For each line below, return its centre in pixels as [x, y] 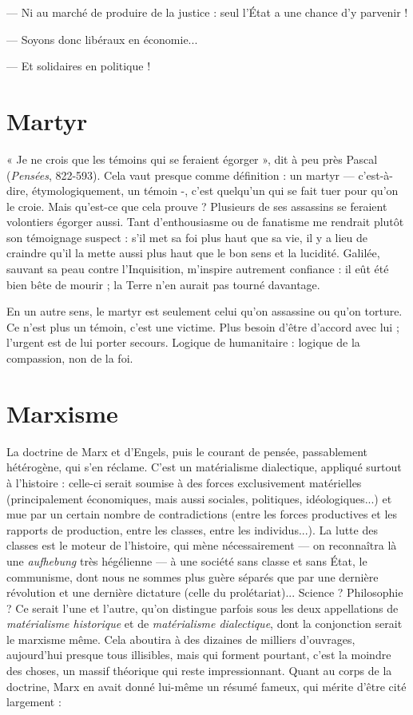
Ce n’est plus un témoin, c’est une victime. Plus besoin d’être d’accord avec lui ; [203, 326]
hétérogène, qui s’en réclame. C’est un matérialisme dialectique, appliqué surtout [204, 467]
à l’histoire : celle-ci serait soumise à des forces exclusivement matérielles [184, 482]
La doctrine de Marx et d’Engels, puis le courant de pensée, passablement [187, 451]
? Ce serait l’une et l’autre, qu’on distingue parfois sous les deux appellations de [203, 608]
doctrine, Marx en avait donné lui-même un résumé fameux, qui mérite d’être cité [206, 686]
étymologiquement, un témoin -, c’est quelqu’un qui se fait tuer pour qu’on [215, 191]
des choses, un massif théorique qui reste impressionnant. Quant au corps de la [199, 671]
